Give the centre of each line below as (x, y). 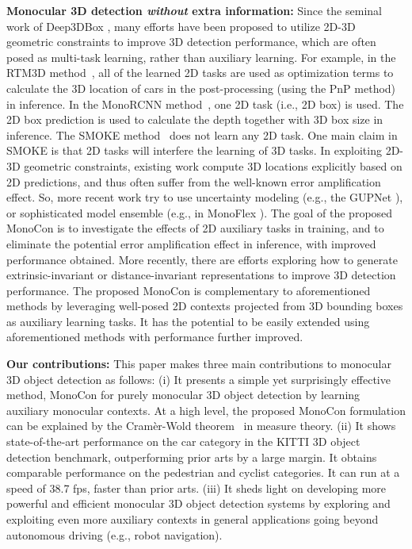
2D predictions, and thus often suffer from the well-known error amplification (194, 181)
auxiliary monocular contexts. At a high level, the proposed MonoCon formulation (206, 410)
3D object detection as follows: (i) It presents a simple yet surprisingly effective (198, 379)
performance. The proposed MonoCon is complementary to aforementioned (189, 290)
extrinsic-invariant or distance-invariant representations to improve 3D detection (201, 275)
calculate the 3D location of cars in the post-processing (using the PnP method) (201, 88)
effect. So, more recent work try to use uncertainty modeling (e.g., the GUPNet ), (205, 197)
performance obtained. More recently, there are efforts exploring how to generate (202, 259)
